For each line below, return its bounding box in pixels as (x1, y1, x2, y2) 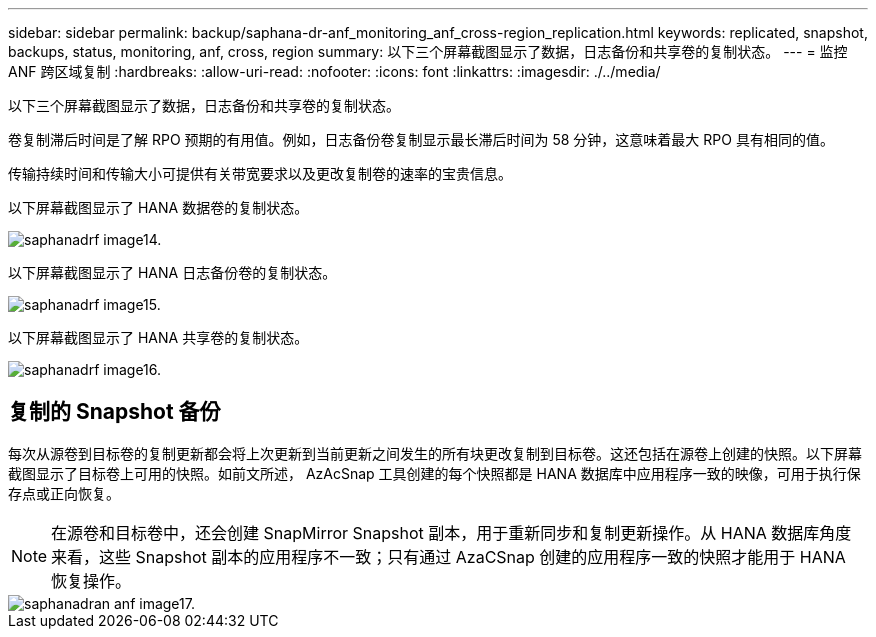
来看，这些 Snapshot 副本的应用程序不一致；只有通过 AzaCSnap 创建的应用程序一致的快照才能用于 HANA (51, 546, 846, 567)
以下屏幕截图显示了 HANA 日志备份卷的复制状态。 (8, 264, 337, 281)
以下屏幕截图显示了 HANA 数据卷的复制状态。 (8, 199, 309, 216)
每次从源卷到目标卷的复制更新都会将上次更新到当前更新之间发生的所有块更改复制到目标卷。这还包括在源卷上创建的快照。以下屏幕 (8, 444, 862, 462)
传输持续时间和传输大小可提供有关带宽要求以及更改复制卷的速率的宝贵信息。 (8, 165, 512, 182)
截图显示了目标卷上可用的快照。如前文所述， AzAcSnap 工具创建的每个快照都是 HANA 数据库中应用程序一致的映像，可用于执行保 (8, 464, 861, 482)
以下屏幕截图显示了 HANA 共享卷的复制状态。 (8, 329, 309, 346)
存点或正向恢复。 (8, 484, 120, 502)
